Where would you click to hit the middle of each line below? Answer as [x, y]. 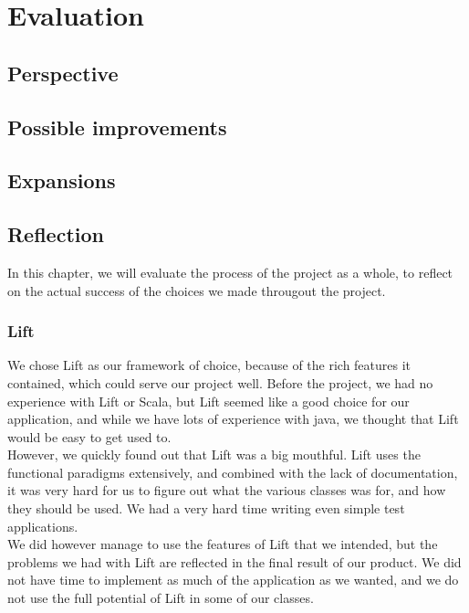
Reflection [56, 234]
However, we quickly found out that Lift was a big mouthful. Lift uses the [214, 454]
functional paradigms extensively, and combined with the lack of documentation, [233, 472]
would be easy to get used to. [89, 436]
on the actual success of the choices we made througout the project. [197, 290]
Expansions [62, 180]
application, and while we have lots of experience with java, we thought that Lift [233, 419]
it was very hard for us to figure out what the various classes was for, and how [227, 490]
